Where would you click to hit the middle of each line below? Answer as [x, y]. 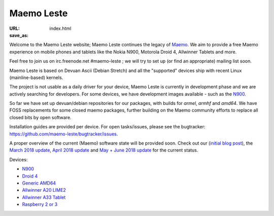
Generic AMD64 [39, 183]
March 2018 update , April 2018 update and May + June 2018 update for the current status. [104, 150]
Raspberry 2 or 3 [40, 204]
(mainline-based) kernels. [36, 77]
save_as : [19, 35]
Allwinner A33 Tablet [44, 197]
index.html [60, 28]
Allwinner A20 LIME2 [44, 190]
